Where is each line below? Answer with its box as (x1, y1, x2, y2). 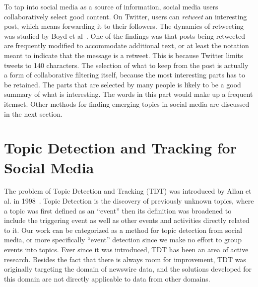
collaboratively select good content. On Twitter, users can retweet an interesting (4, 11, 247, 21)
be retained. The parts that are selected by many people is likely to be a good (4, 79, 241, 89)
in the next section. (4, 108, 63, 119)
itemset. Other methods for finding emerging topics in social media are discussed (4, 98, 250, 109)
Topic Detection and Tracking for (4, 138, 237, 158)
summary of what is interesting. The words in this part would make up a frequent (4, 89, 253, 99)
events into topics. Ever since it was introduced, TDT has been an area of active (4, 244, 249, 254)
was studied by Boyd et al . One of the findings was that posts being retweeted (4, 30, 245, 41)
